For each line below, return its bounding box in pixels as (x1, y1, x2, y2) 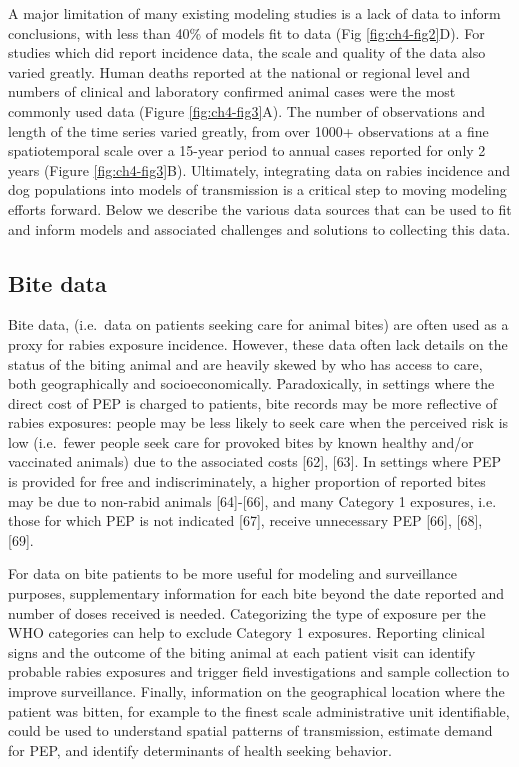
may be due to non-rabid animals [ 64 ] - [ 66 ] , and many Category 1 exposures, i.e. (8, 490, 497, 511)
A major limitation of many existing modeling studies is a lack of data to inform (8, 3, 501, 23)
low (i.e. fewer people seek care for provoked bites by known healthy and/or (8, 431, 474, 452)
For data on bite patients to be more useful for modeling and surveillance (8, 563, 457, 584)
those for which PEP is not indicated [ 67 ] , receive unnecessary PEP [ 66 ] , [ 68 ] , (8, 510, 483, 531)
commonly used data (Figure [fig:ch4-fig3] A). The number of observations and (8, 100, 485, 121)
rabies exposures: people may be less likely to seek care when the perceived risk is (8, 412, 509, 433)
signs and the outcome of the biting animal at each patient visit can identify (8, 641, 476, 662)
